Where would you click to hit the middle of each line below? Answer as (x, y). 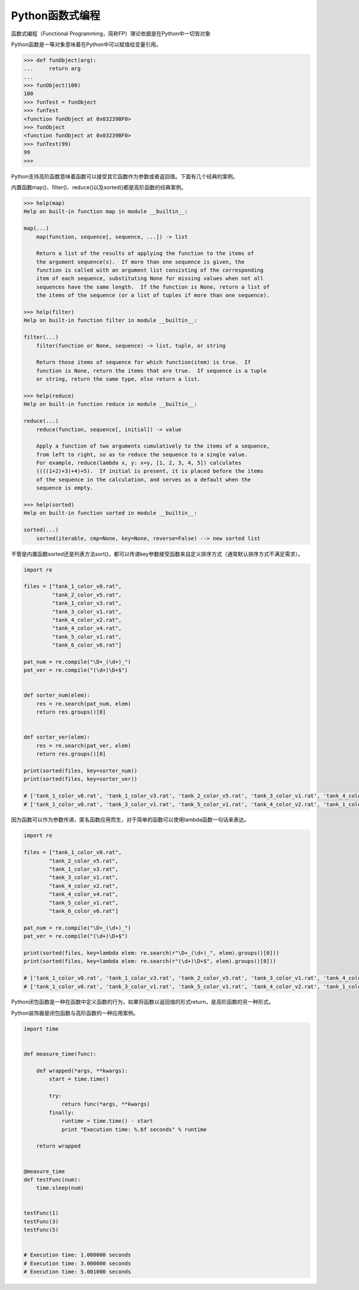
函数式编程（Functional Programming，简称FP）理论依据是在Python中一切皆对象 (111, 34)
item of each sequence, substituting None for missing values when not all (150, 279)
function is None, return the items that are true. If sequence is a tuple (151, 371)
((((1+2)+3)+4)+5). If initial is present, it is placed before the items (150, 471)
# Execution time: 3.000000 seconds (77, 1263)
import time (41, 1029)
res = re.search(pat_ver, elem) (84, 746)
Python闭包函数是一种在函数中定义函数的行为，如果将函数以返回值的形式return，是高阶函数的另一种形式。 (143, 1002)
